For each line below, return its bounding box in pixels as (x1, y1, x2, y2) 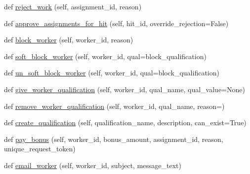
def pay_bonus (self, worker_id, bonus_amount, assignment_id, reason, (4, 134, 223, 144)
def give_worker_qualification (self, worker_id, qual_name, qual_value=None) (4, 84, 245, 94)
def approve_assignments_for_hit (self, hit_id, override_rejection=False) (4, 18, 229, 28)
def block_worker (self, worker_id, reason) (4, 35, 133, 45)
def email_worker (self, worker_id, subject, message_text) (4, 160, 182, 170)
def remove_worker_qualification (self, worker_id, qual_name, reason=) (4, 101, 225, 111)
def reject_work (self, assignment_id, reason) (4, 1, 142, 11)
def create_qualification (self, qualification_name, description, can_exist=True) (4, 117, 247, 128)
